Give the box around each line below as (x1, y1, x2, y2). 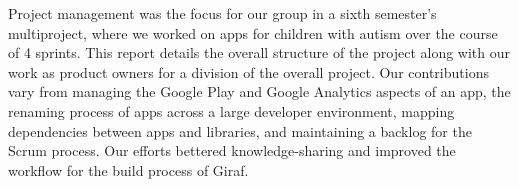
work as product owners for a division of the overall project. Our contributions (8, 61, 489, 82)
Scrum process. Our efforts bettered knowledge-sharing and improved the (8, 140, 456, 161)
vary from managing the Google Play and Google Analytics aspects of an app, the (8, 81, 511, 102)
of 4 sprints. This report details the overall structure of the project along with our (8, 42, 510, 63)
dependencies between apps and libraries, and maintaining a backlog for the (8, 120, 472, 141)
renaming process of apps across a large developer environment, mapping (8, 100, 455, 121)
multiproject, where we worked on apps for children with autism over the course (8, 22, 498, 43)
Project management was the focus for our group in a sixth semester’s (8, 3, 437, 23)
